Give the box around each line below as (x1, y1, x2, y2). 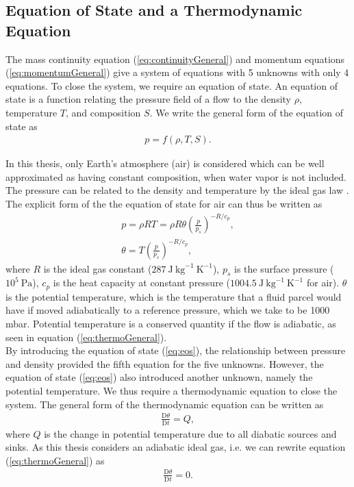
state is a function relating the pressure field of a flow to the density (5, 92, 291, 106)
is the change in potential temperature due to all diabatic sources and (44, 426, 337, 440)
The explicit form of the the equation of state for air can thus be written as (5, 196, 323, 210)
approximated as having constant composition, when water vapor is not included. (5, 169, 346, 184)
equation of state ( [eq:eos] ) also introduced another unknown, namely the (5, 370, 313, 384)
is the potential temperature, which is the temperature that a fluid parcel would (5, 289, 342, 303)
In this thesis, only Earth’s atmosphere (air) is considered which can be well (5, 156, 325, 171)
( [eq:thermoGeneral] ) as (5, 453, 105, 467)
